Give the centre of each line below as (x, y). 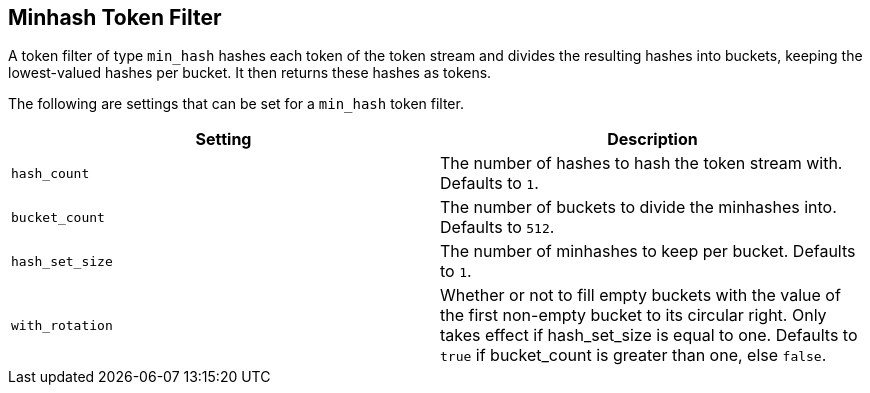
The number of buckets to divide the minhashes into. (638, 207)
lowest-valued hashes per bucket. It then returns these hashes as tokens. (250, 73)
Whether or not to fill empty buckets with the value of (640, 295)
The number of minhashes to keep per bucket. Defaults (648, 251)
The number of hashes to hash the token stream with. (641, 163)
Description (652, 139)
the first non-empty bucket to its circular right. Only (633, 315)
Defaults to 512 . (497, 227)
